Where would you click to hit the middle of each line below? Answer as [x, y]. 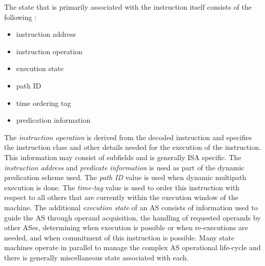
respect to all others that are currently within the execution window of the [121, 197]
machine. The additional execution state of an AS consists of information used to [131, 207]
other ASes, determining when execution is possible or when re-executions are [126, 227]
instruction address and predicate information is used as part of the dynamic [124, 167]
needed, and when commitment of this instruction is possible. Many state [119, 237]
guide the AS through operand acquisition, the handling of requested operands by [132, 217]
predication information [53, 120]
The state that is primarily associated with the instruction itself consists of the [128, 7]
